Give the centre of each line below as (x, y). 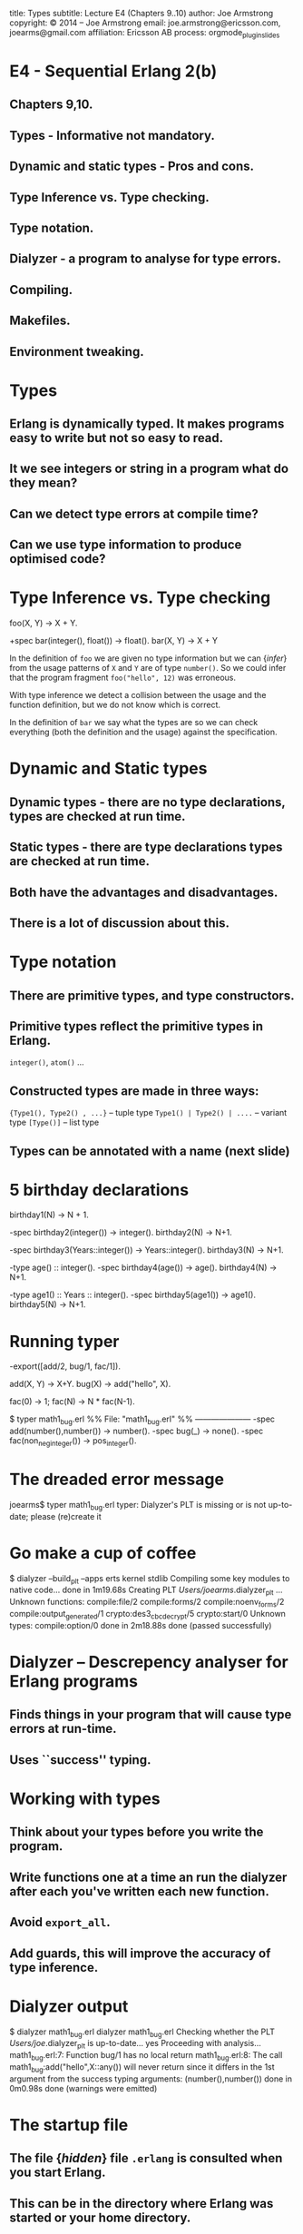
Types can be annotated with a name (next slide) (150, 1151)
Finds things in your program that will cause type (151, 1715)
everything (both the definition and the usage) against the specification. (143, 732)
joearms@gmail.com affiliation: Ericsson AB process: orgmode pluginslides (145, 34)
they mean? (44, 483)
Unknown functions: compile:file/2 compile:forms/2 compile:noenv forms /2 (147, 1603)
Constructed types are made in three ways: (134, 1091)
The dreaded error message (117, 1480)
